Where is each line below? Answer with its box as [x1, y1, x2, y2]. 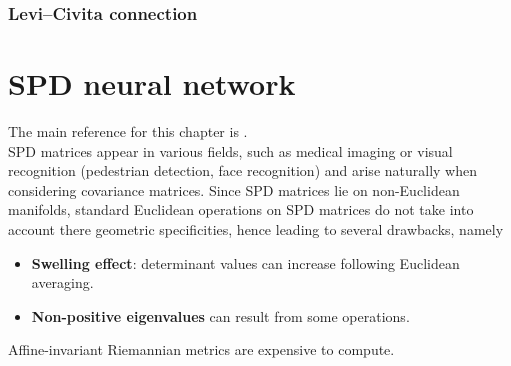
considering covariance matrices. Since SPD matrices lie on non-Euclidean [8, 179, 460, 200]
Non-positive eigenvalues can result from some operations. [31, 305, 410, 326]
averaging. [31, 272, 94, 293]
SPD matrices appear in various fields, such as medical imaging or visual [8, 140, 453, 161]
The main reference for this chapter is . [8, 120, 248, 141]
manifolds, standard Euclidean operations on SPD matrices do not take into [8, 199, 474, 220]
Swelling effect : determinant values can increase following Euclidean [31, 252, 460, 273]
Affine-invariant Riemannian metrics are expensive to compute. [8, 339, 395, 360]
